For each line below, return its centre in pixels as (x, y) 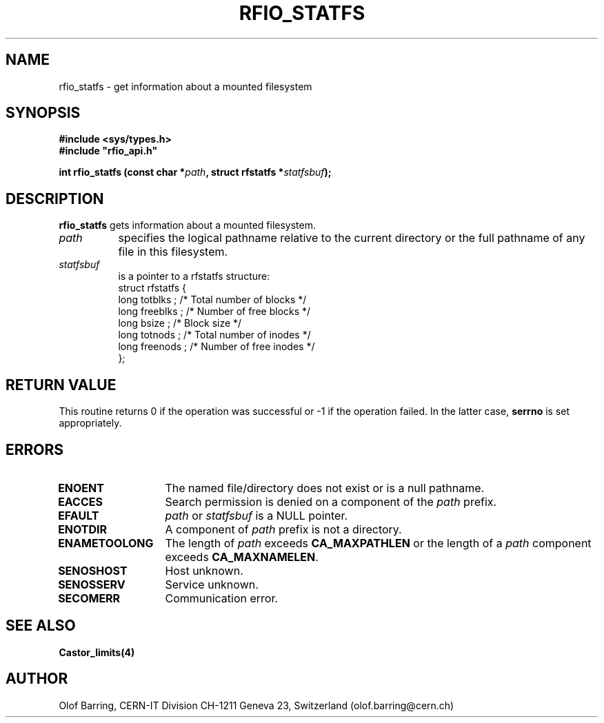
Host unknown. (204, 570)
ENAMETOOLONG (106, 543)
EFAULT (79, 515)
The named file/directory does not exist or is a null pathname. (325, 488)
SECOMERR (89, 598)
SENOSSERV (92, 584)
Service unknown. (212, 584)
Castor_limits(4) (97, 652)
